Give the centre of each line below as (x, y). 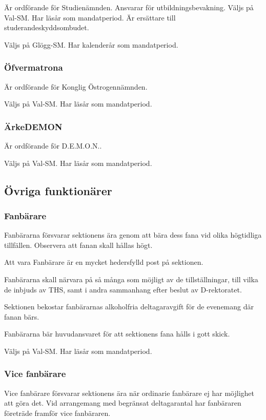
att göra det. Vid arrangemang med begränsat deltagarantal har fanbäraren (123, 403)
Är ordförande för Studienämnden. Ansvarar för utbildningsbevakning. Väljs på (129, 7)
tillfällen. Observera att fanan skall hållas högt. (78, 245)
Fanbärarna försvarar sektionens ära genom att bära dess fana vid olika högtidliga (133, 235)
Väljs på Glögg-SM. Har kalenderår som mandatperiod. (91, 44)
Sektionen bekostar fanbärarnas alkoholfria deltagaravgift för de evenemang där (129, 307)
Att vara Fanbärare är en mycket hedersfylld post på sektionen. (104, 262)
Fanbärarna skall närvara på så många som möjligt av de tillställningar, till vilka (131, 279)
